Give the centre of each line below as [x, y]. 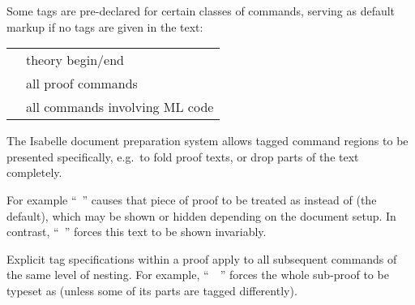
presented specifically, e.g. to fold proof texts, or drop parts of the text [183, 156]
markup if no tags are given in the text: [105, 26]
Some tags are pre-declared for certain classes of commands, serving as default [201, 11]
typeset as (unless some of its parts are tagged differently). [152, 290]
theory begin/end [75, 60]
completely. [34, 172]
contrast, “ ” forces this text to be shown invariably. [137, 232]
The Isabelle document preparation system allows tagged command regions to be [207, 141]
